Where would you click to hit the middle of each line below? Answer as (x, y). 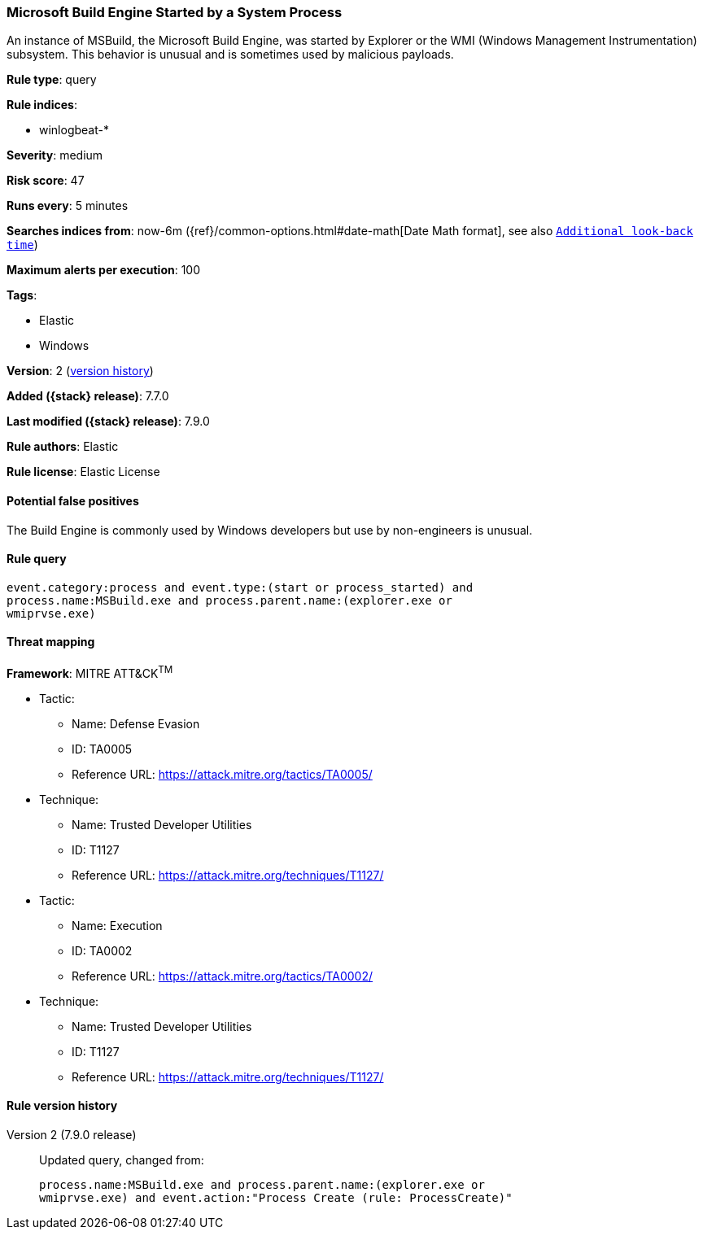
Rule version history (62, 1106)
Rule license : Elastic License (83, 472)
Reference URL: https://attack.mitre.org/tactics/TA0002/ (223, 976)
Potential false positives (73, 500)
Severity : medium (55, 155)
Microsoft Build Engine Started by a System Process (175, 12)
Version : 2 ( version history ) (80, 371)
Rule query (37, 559)
